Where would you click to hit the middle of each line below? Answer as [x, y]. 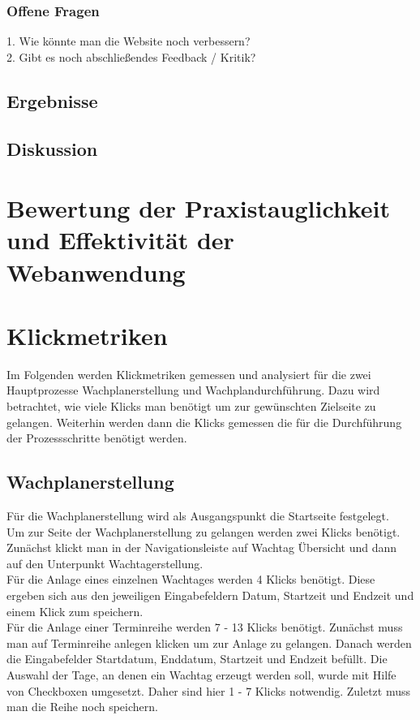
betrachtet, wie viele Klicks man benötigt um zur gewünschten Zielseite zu [191, 406]
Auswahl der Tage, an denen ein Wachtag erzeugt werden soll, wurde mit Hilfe [201, 674]
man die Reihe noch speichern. [82, 707]
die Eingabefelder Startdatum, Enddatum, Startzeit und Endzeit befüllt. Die [197, 659]
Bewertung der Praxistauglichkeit [199, 208]
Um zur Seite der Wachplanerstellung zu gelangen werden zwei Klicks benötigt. [204, 531]
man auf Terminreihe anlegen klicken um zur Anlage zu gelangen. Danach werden [209, 642]
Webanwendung [96, 272]
